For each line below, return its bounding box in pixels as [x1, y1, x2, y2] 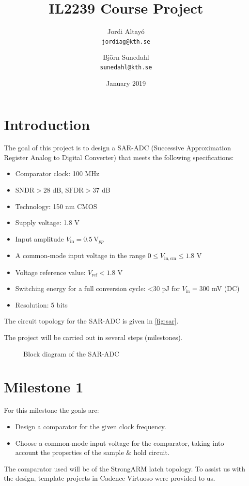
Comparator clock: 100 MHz [15, 168, 99, 178]
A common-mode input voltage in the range [15, 250, 146, 260]
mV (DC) [212, 283, 240, 293]
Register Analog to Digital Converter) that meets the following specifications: [4, 152, 234, 162]
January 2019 [106, 78, 146, 88]
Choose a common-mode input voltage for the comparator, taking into [15, 437, 224, 448]
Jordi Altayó [107, 26, 145, 36]
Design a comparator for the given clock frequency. [15, 421, 166, 431]
